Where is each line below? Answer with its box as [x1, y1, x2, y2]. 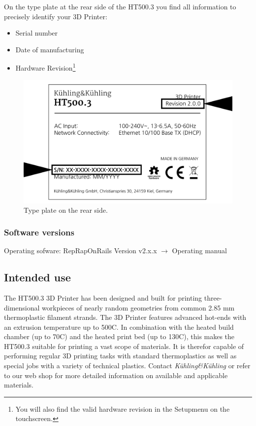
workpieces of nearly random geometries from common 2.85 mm [42, 302, 235, 312]
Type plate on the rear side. [24, 205, 108, 215]
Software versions [4, 226, 74, 238]
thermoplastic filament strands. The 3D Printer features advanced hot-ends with [4, 312, 247, 322]
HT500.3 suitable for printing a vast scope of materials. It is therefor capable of [4, 341, 244, 351]
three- [204, 292, 222, 303]
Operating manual [172, 245, 227, 256]
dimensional [4, 302, 40, 312]
